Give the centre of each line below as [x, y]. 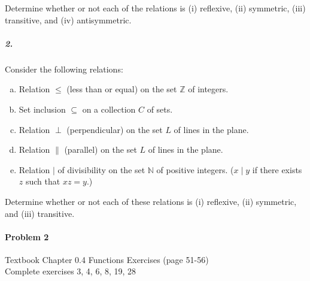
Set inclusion [42, 109]
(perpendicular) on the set [115, 129]
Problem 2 [27, 236]
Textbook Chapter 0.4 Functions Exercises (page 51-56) [107, 259]
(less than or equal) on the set [122, 89]
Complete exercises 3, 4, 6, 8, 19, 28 [71, 271]
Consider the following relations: [64, 69]
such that [43, 181]
